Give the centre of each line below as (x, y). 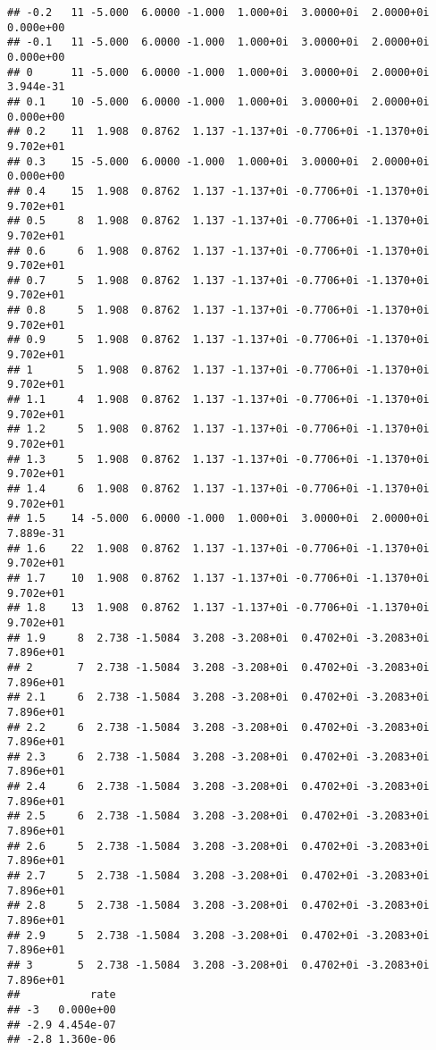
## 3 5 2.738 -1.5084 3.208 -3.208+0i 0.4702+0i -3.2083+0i (218, 965)
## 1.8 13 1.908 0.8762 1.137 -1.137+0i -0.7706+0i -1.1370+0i (218, 608)
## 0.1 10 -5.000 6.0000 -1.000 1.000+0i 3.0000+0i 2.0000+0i (218, 101)
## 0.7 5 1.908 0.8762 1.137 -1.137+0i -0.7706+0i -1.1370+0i (218, 280)
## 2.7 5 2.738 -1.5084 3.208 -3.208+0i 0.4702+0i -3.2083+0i (218, 876)
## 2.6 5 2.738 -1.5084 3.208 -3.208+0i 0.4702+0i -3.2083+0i (218, 846)
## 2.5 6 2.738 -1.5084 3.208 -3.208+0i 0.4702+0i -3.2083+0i (218, 816)
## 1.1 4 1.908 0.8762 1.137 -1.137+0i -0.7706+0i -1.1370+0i (218, 400)
